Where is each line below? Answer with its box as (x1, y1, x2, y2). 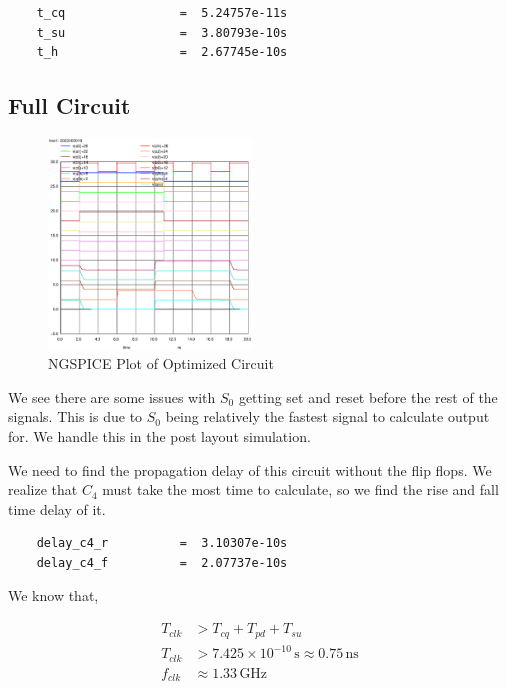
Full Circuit (8, 90, 131, 121)
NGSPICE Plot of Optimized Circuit (48, 353, 274, 374)
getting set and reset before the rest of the (238, 386, 498, 407)
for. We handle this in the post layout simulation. (8, 425, 311, 446)
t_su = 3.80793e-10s (36, 25, 288, 40)
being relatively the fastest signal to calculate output (165, 406, 490, 427)
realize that (8, 479, 78, 500)
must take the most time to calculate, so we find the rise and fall (102, 479, 499, 500)
